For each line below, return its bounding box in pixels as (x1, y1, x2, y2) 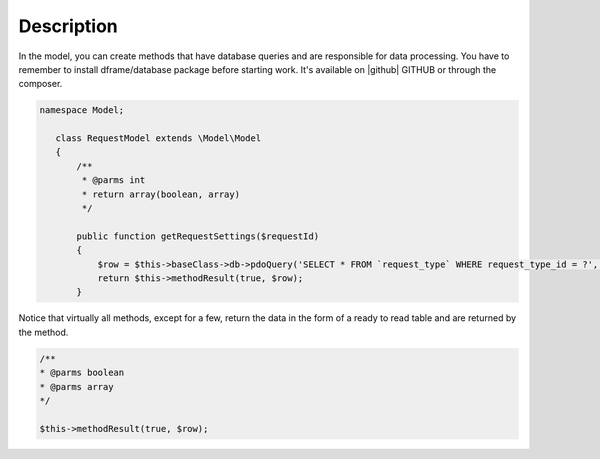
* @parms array (39, 381, 114, 392)
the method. (18, 326, 69, 338)
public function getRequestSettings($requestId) (76, 230, 320, 242)
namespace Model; (39, 105, 125, 116)
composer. (18, 78, 63, 90)
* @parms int (81, 175, 146, 186)
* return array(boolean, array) (81, 188, 240, 200)
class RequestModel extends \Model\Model (55, 133, 262, 144)
